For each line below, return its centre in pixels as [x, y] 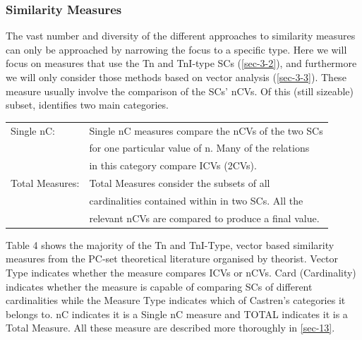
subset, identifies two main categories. [87, 105]
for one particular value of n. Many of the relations [199, 148]
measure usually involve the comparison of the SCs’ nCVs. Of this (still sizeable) [180, 91]
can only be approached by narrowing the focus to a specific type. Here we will [176, 49]
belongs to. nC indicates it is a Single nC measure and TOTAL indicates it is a [177, 314]
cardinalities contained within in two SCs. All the [196, 200]
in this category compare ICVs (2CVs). [173, 165]
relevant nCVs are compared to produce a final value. [204, 218]
